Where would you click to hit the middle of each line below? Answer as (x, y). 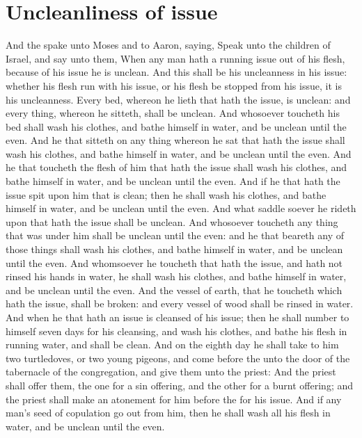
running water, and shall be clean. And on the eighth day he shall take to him (172, 344)
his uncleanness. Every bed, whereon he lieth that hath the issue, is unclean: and (178, 99)
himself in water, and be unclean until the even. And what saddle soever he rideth (181, 208)
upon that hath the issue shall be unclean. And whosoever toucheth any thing (172, 221)
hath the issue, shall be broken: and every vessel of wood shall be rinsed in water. (180, 303)
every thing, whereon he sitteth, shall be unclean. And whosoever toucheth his (173, 113)
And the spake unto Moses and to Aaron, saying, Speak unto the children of (168, 45)
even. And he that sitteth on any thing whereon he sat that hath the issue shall (175, 140)
